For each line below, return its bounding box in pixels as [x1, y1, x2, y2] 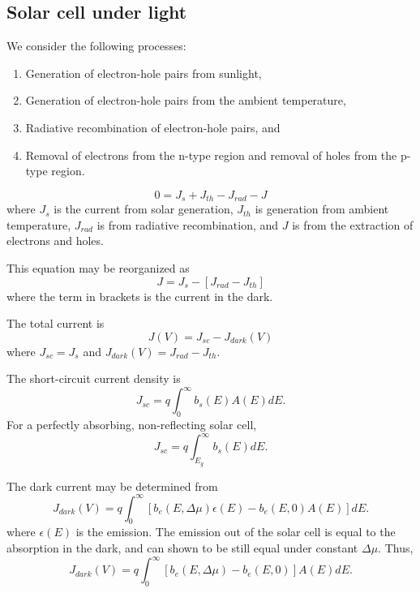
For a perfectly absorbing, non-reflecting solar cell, [6, 416, 257, 433]
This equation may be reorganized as [6, 260, 190, 276]
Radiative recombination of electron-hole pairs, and [25, 118, 281, 135]
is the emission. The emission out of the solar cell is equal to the [75, 523, 396, 540]
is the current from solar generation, [54, 200, 234, 217]
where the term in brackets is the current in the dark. [6, 287, 273, 304]
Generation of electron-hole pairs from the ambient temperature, [25, 92, 346, 109]
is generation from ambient [255, 200, 389, 217]
